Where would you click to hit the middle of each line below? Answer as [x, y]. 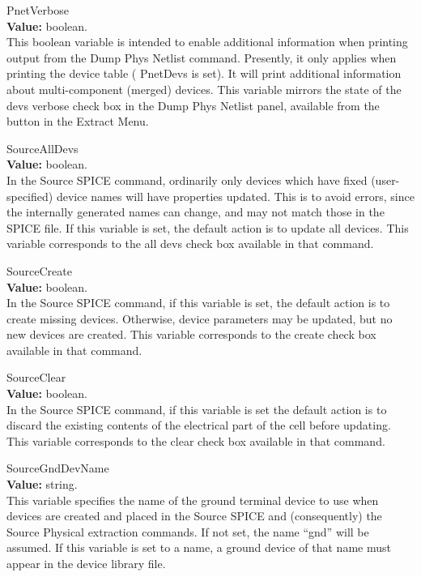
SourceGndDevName [58, 468]
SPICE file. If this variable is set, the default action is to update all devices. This [208, 227]
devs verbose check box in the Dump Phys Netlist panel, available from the [193, 105]
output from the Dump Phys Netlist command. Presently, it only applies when [202, 57]
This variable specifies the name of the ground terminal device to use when [193, 500]
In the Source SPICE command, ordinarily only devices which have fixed [187, 180]
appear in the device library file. [86, 563]
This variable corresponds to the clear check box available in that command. [196, 440]
